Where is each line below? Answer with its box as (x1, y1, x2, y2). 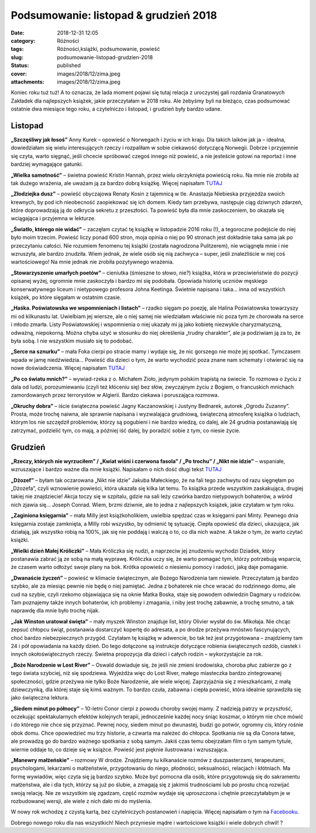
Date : (11, 29, 25, 36)
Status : (11, 62, 29, 69)
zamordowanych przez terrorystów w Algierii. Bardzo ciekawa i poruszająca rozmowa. (11, 392, 219, 399)
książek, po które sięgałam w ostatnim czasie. (11, 294, 122, 301)
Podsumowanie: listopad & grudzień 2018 (11, 9, 218, 22)
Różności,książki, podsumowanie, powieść (57, 46, 160, 53)
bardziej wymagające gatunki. (11, 161, 83, 168)
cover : (11, 70, 28, 77)
